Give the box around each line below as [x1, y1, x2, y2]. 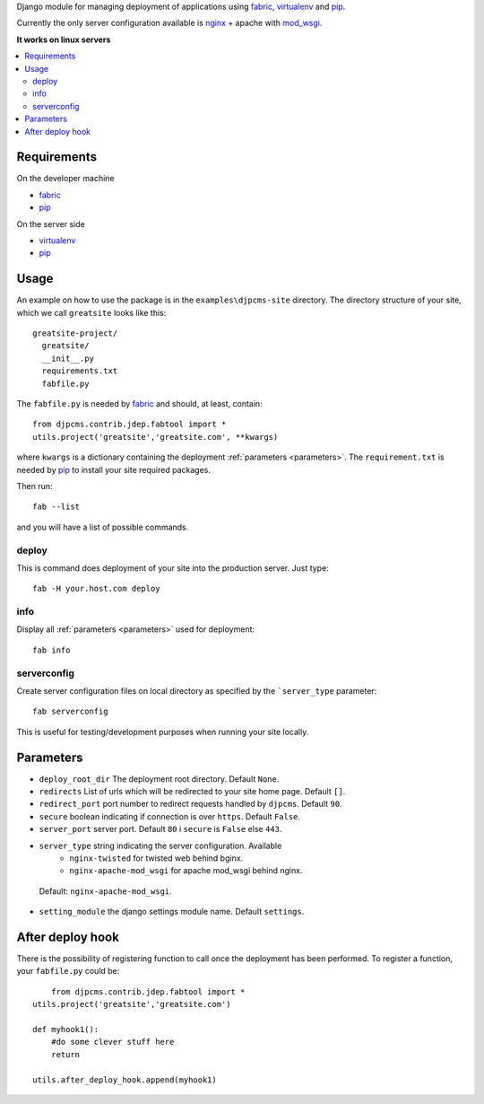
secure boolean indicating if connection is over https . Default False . [39, 810, 300, 821]
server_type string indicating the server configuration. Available [39, 840, 282, 851]
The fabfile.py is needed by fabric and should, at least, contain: [16, 399, 264, 409]
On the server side [16, 218, 85, 229]
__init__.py [41, 353, 94, 364]
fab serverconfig [32, 706, 108, 717]
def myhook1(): [32, 1024, 99, 1035]
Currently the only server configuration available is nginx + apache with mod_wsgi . [16, 18, 323, 29]
